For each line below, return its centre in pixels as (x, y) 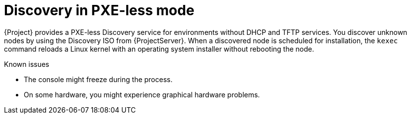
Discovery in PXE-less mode (99, 10)
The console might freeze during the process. (98, 79)
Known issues (27, 64)
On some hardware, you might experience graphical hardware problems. (142, 94)
